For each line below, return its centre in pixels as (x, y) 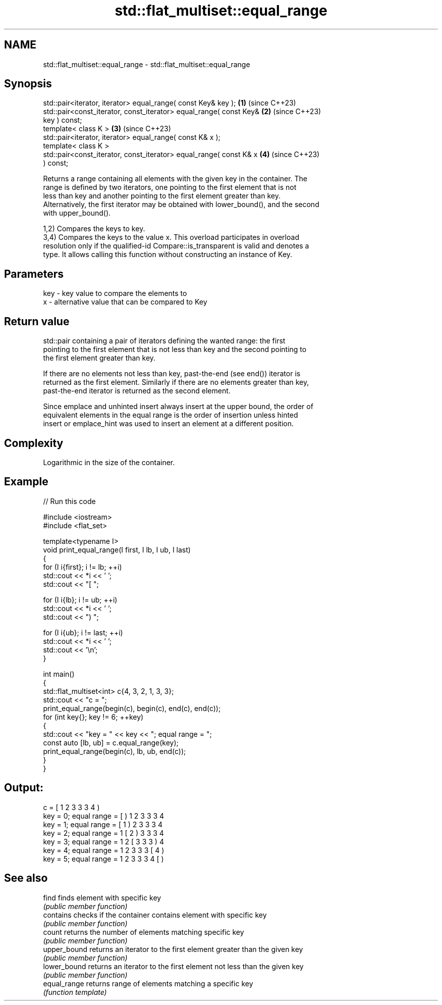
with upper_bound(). (77, 213)
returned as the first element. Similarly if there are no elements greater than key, (176, 382)
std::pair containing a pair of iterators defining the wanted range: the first (164, 341)
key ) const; (63, 120)
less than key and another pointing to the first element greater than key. (162, 196)
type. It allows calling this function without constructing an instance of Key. (168, 255)
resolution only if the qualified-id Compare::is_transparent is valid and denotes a (176, 246)
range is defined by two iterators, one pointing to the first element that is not (170, 187)
